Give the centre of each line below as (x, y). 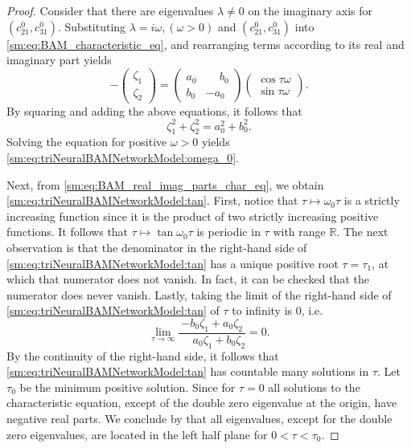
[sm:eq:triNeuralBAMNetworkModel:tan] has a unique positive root (173, 263)
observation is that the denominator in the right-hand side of (157, 247)
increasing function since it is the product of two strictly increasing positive (193, 216)
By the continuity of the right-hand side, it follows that (143, 355)
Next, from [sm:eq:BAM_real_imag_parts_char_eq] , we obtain (165, 184)
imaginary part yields (59, 60)
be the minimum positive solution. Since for (127, 387)
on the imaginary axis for (310, 10)
